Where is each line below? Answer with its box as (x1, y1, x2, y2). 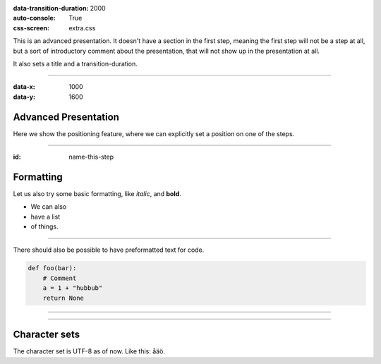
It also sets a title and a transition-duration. (13, 59, 138, 68)
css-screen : (13, 23, 49, 32)
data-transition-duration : (13, 4, 89, 12)
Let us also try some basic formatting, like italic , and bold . (13, 189, 181, 198)
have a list (30, 212, 61, 221)
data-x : (13, 83, 35, 91)
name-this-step (68, 152, 114, 162)
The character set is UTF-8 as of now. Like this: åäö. (13, 347, 166, 356)
